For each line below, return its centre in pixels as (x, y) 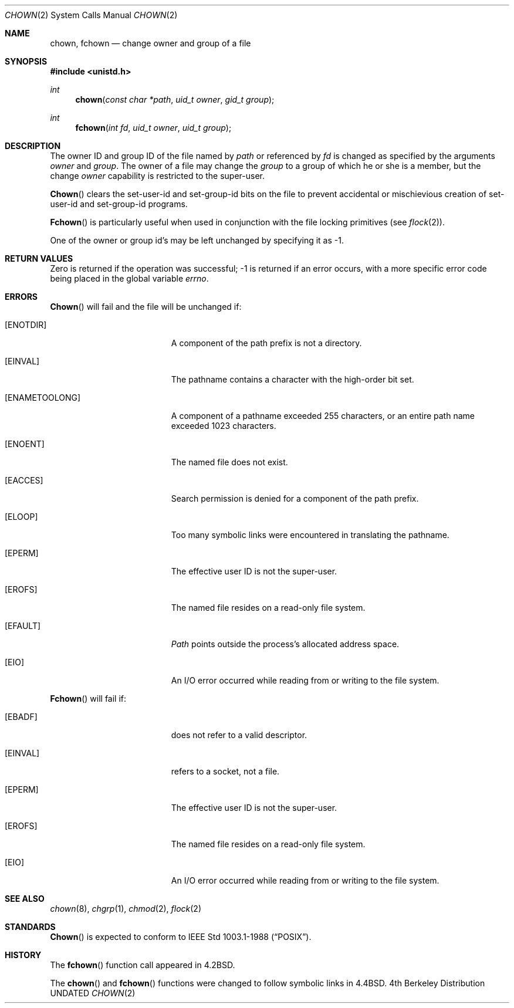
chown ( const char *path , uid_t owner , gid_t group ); (175, 99)
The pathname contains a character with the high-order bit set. (292, 379)
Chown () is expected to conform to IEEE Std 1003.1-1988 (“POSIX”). (181, 937)
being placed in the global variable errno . (129, 278)
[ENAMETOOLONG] (43, 398)
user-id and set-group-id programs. (119, 204)
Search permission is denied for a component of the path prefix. (295, 498)
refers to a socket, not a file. (225, 771)
